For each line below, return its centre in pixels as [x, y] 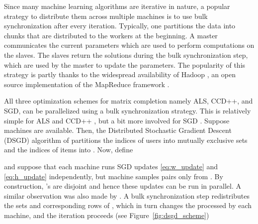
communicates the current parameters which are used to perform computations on [129, 45]
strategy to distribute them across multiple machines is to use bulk [106, 16]
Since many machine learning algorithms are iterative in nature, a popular [117, 6]
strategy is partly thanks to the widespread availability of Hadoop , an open [120, 74]
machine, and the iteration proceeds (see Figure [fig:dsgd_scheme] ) [107, 215]
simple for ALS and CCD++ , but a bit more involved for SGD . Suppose [117, 120]
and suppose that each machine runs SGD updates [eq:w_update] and [111, 166]
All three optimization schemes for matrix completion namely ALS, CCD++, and [129, 101]
